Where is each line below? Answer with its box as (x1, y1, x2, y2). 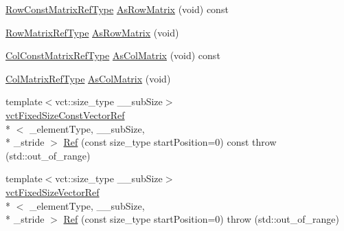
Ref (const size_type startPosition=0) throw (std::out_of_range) (63, 212, 339, 226)
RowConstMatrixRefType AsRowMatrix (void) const (5, 2, 229, 16)
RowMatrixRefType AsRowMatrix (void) (5, 25, 179, 39)
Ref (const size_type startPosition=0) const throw (63, 135, 277, 149)
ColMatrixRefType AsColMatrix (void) (5, 71, 171, 85)
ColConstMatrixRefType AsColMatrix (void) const (5, 48, 220, 63)
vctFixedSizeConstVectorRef (5, 107, 125, 122)
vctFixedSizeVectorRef (5, 184, 100, 199)
